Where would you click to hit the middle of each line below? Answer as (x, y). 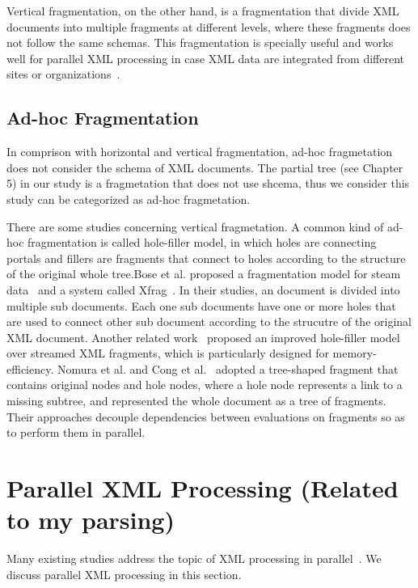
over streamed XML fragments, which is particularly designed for (168, 353)
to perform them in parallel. (76, 432)
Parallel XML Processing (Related (203, 488)
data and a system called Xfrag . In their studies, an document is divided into (203, 289)
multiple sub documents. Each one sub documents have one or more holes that (201, 305)
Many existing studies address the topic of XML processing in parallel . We (194, 558)
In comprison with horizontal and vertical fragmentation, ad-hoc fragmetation (200, 152)
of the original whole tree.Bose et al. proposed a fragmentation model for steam (204, 274)
